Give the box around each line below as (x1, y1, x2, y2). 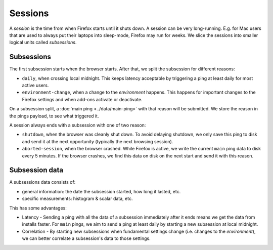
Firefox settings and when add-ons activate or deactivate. (22, 96, 143, 102)
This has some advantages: (9, 205, 67, 211)
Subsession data (9, 166, 63, 175)
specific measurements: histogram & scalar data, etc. (22, 195, 133, 202)
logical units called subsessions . (9, 39, 77, 46)
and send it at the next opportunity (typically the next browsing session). (22, 138, 173, 144)
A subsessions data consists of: (9, 179, 76, 185)
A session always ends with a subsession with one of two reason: (9, 122, 146, 128)
